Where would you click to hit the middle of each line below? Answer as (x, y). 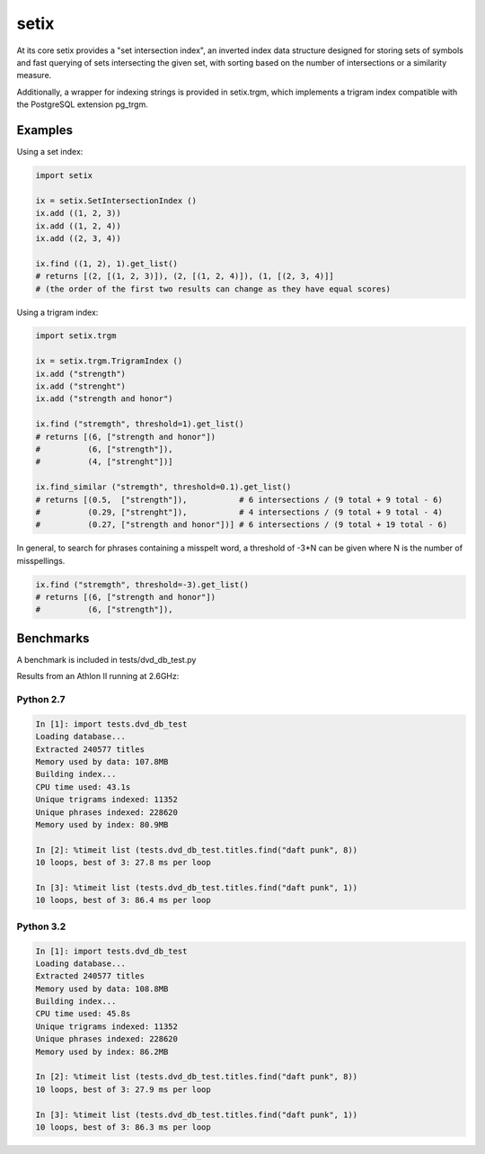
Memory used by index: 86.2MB (102, 1051)
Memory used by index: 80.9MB (102, 825)
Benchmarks (53, 638)
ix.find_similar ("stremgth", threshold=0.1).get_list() (163, 487)
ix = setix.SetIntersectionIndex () (116, 201)
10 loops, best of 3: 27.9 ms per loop (123, 1089)
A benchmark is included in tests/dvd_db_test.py (106, 659)
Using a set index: (50, 152)
